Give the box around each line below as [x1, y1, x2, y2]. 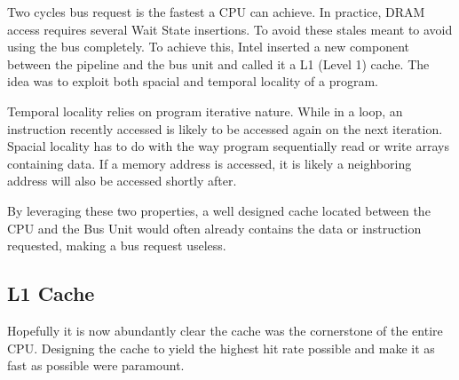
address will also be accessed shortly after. [7, 171, 237, 190]
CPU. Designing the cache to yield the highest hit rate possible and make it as [7, 338, 435, 357]
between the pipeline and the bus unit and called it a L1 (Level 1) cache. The [7, 54, 430, 73]
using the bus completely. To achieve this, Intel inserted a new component [7, 37, 409, 56]
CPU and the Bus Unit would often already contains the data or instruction [7, 218, 422, 237]
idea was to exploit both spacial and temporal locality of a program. [7, 72, 378, 91]
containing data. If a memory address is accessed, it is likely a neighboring [7, 154, 412, 172]
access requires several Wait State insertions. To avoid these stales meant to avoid [7, 20, 453, 38]
